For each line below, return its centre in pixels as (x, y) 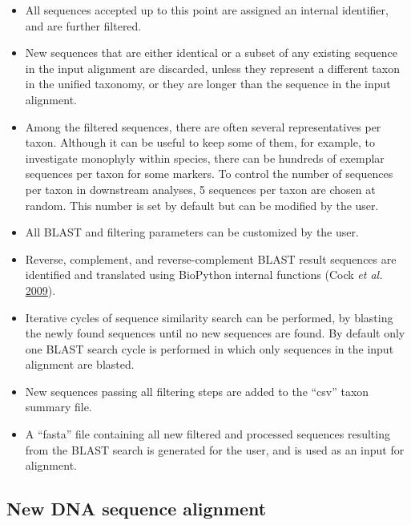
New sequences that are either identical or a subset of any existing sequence (211, 52)
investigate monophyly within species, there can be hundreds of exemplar (205, 157)
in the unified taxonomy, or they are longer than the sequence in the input (208, 84)
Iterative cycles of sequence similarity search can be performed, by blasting (209, 317)
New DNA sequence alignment (137, 509)
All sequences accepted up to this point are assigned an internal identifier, (207, 10)
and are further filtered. (83, 25)
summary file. (58, 407)
